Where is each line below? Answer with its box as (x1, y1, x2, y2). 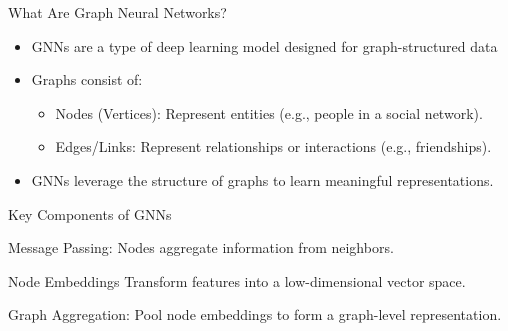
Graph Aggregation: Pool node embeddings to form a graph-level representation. (8, 304, 502, 325)
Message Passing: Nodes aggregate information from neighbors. (8, 237, 394, 258)
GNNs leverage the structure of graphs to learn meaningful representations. (31, 169, 494, 190)
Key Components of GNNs (8, 203, 172, 224)
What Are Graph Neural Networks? (8, 2, 227, 22)
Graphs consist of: (31, 69, 143, 90)
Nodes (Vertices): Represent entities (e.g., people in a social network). (55, 102, 483, 123)
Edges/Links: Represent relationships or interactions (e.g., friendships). (55, 136, 492, 157)
